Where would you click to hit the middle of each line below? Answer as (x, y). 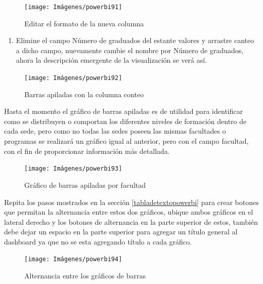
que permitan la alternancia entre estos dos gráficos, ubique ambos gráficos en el (129, 212)
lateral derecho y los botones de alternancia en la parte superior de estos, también (131, 221)
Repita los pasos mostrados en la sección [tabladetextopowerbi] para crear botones (131, 202)
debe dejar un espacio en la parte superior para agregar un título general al (121, 232)
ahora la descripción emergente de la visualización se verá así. (112, 60)
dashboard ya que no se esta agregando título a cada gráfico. (98, 241)
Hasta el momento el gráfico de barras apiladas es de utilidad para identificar (124, 111)
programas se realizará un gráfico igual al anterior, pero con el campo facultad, (126, 141)
